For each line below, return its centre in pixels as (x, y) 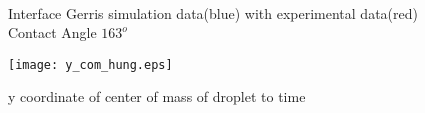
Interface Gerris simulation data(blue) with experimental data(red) (213, 12)
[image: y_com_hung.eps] (90, 64)
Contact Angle (52, 32)
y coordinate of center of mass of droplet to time (157, 96)
